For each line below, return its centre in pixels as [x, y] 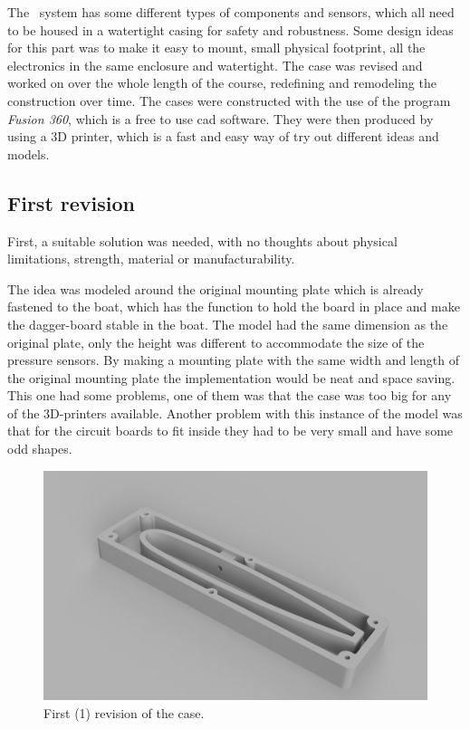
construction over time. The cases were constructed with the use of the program [229, 100]
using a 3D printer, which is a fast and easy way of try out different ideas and [223, 136]
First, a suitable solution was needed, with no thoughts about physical [202, 240]
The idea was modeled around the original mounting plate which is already [216, 288]
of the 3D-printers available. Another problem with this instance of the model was [235, 412]
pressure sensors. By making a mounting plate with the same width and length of [233, 360]
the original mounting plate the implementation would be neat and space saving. [231, 377]
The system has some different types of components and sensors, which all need [231, 12]
